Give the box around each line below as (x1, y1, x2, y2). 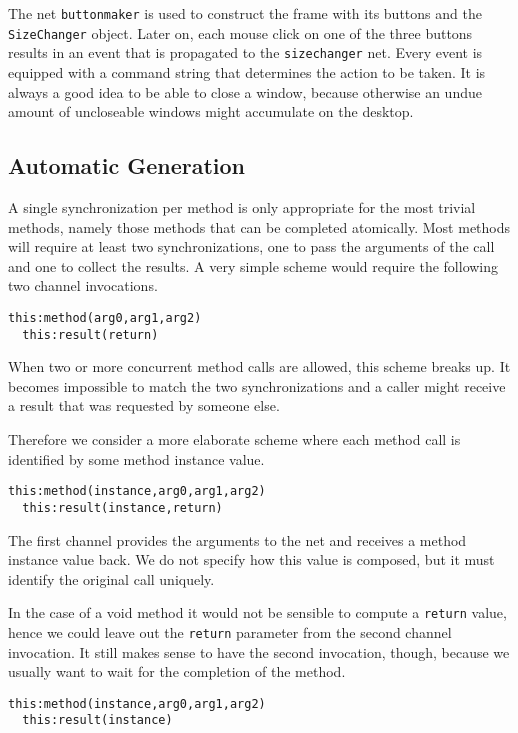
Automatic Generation (8, 150, 245, 181)
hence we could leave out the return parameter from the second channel (8, 621, 452, 642)
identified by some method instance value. (8, 448, 265, 469)
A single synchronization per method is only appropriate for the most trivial (8, 196, 476, 217)
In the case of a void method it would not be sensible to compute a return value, (8, 602, 507, 623)
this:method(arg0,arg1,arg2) (8, 310, 202, 325)
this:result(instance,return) (22, 500, 223, 515)
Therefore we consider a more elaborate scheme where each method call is (8, 429, 461, 450)
